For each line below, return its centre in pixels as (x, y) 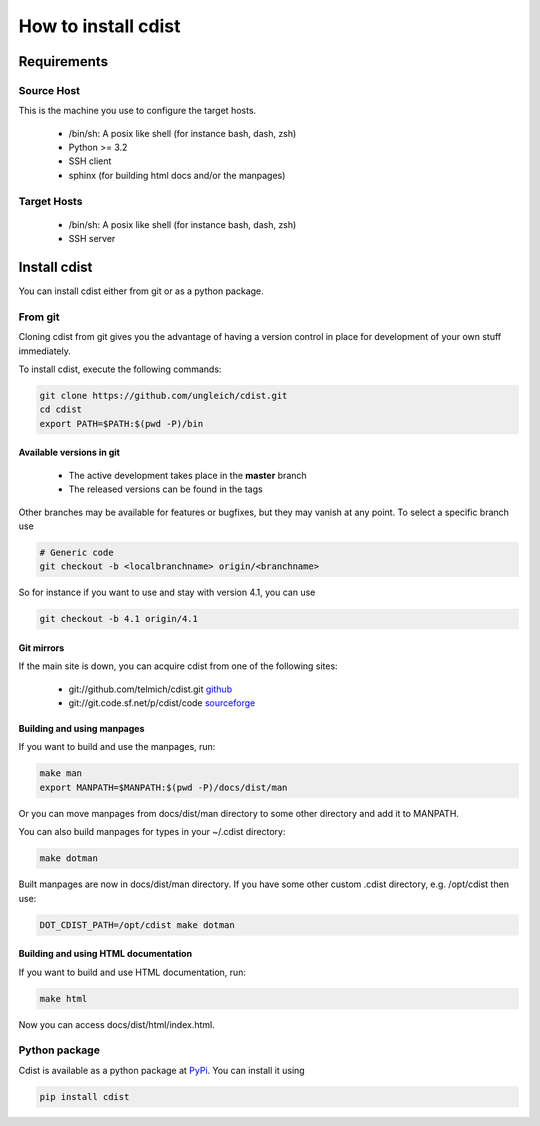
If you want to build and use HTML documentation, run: (132, 972)
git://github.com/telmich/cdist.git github (150, 689)
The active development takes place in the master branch (187, 475)
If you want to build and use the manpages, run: (117, 747)
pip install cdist (84, 1096)
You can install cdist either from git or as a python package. (141, 291)
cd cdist (61, 409)
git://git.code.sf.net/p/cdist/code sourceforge (162, 703)
